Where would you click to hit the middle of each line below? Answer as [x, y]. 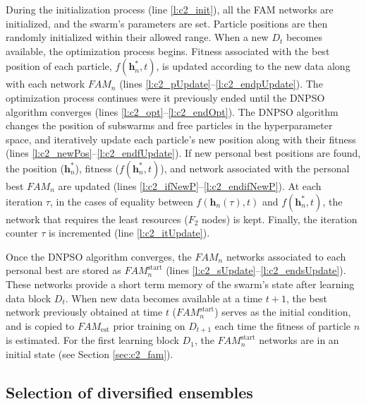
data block [29, 298]
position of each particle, [59, 66]
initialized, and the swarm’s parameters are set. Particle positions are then [167, 23]
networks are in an [299, 340]
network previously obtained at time [84, 312]
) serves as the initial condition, [283, 312]
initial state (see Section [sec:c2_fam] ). [90, 353]
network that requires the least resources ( [97, 219]
